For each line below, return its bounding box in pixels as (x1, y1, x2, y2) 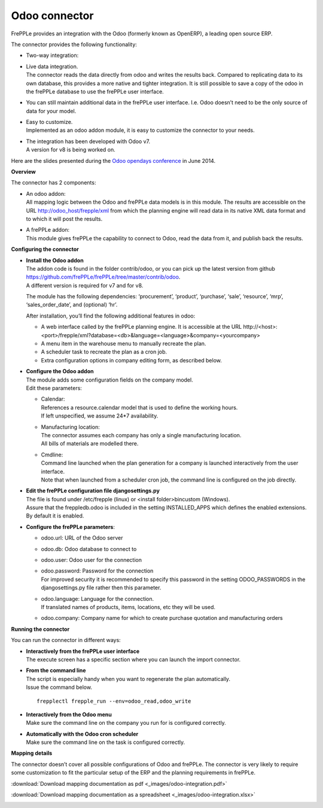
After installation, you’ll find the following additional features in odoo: (26, 312, 196, 319)
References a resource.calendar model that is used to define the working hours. (41, 404, 238, 411)
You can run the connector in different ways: (11, 637, 121, 644)
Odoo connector (11, 9, 94, 22)
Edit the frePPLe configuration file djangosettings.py (26, 487, 160, 494)
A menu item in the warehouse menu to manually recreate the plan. (41, 340, 206, 347)
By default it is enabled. (26, 512, 84, 519)
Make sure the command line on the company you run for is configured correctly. (26, 719, 227, 727)
